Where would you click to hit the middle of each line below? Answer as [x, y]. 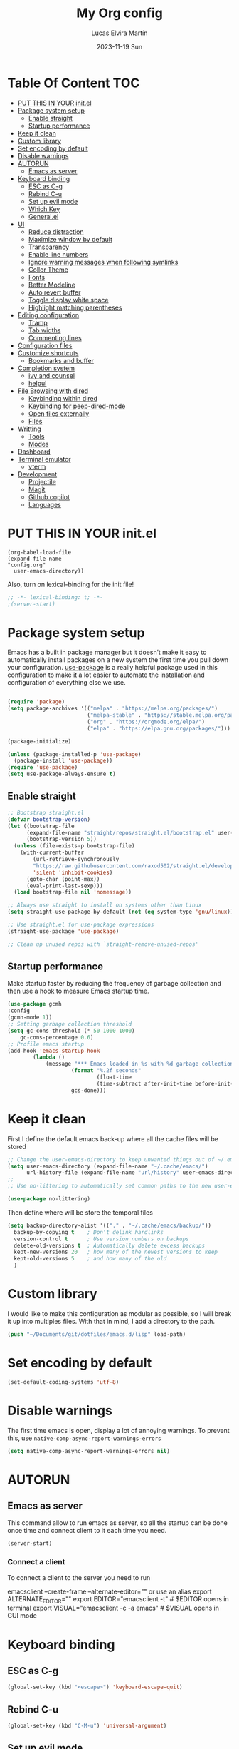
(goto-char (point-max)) [63, 879]
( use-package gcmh [34, 1004]
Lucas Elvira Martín [119, 33]
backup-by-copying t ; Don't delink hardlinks [89, 1232]
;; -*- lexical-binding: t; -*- [55, 597]
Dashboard [34, 452]
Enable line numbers [58, 254]
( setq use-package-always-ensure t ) [62, 774]
